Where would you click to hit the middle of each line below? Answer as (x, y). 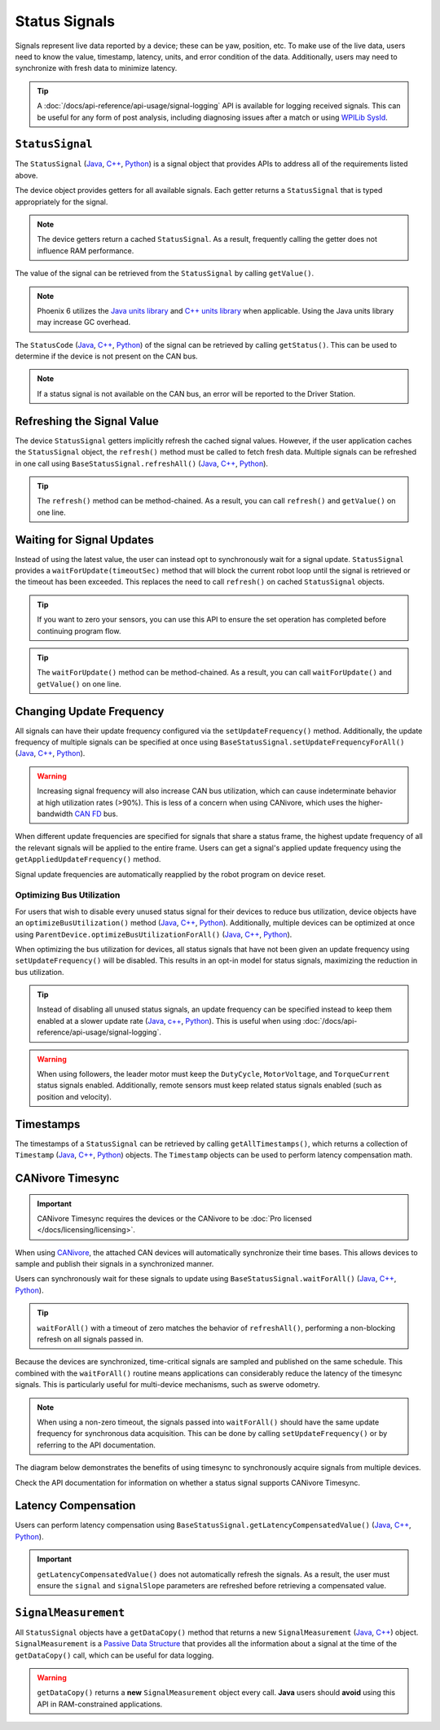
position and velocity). (74, 1096)
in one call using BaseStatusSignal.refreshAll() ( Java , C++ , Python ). (142, 463)
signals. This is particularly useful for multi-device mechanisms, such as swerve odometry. (168, 1385)
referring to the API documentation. (97, 1445)
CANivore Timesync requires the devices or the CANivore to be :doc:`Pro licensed (175, 1218)
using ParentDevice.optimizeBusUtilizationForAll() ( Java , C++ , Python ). (154, 934)
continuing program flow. (79, 630)
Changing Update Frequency (90, 711)
